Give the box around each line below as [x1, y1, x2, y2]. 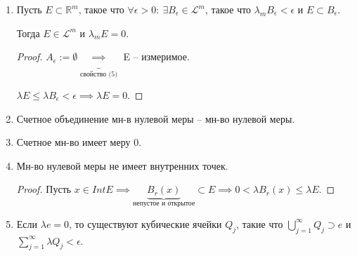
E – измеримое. [123, 49, 190, 64]
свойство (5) [80, 70, 117, 78]
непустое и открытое [133, 200, 195, 208]
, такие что [236, 216, 283, 231]
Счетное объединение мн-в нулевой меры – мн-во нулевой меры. [16, 111, 295, 126]
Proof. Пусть [16, 182, 72, 196]
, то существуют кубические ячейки [69, 216, 222, 231]
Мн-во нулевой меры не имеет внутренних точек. [16, 158, 228, 173]
